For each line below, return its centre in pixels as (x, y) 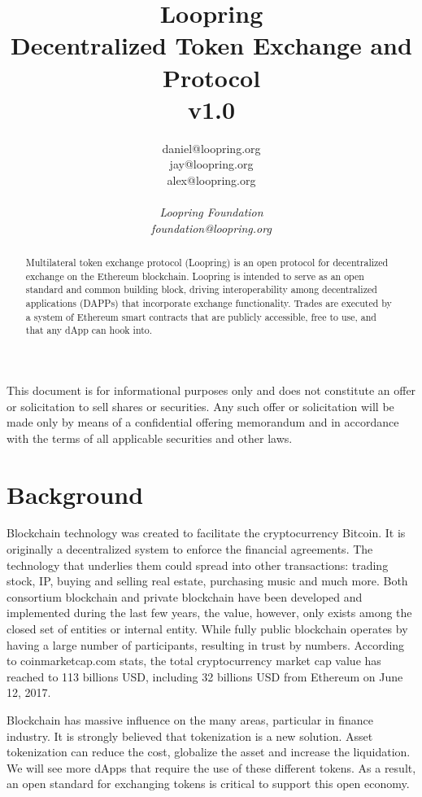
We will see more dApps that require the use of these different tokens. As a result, (211, 767)
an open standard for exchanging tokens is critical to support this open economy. (208, 784)
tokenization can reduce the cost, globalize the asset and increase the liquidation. (209, 752)
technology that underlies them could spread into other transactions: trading (198, 565)
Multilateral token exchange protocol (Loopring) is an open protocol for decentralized (207, 263)
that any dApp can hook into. (89, 330)
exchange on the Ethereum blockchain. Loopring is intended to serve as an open (195, 276)
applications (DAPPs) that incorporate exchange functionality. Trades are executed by (209, 303)
